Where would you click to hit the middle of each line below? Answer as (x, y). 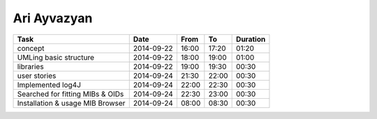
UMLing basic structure (56, 57)
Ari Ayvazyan (53, 18)
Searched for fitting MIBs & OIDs (71, 94)
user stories (37, 75)
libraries (31, 66)
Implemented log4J (49, 85)
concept (31, 48)
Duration (251, 39)
